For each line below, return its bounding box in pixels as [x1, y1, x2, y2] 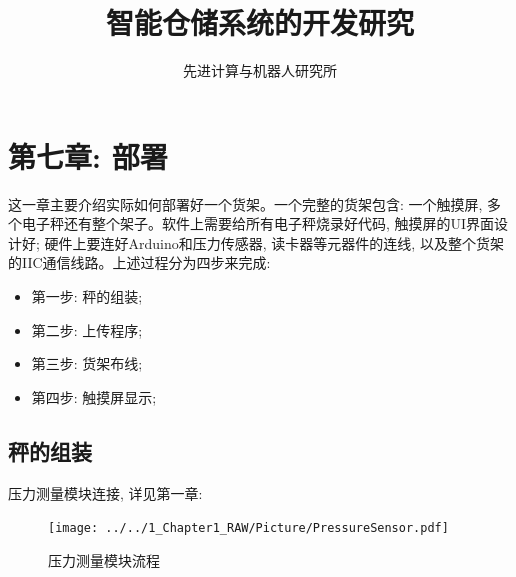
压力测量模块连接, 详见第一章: [8, 482, 203, 503]
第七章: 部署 [8, 135, 168, 176]
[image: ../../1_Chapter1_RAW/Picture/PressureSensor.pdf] [48, 521, 449, 536]
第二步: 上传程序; [31, 319, 143, 340]
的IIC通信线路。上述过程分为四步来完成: [8, 252, 271, 273]
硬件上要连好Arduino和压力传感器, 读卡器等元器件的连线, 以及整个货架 [44, 232, 504, 253]
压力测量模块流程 [48, 549, 160, 570]
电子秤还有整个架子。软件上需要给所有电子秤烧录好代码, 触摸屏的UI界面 [21, 213, 495, 234]
